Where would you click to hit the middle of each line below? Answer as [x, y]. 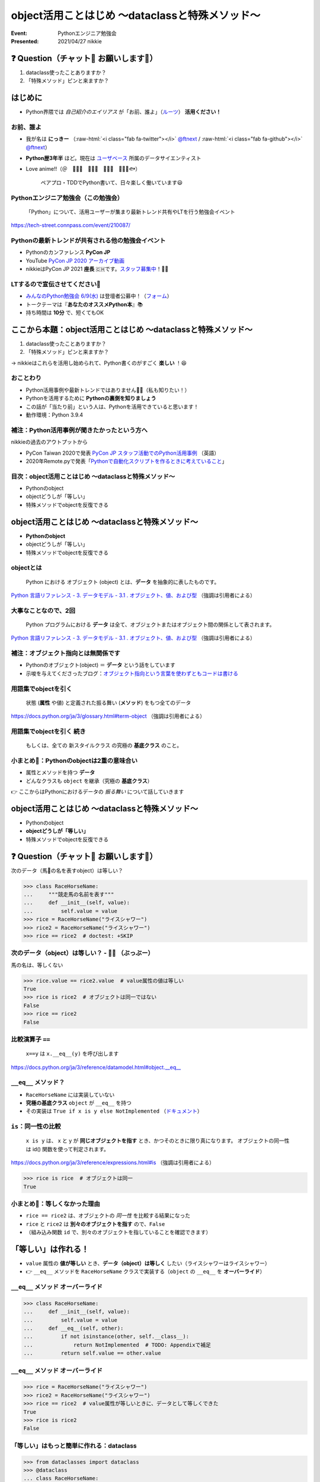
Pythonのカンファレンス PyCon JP [68, 253]
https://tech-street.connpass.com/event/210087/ [71, 225]
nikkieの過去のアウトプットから [49, 442]
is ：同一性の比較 [36, 1126]
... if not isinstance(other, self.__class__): [106, 1336]
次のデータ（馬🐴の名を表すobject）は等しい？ [67, 870]
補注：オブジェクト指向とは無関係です [66, 653]
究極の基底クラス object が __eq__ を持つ [79, 1103]
